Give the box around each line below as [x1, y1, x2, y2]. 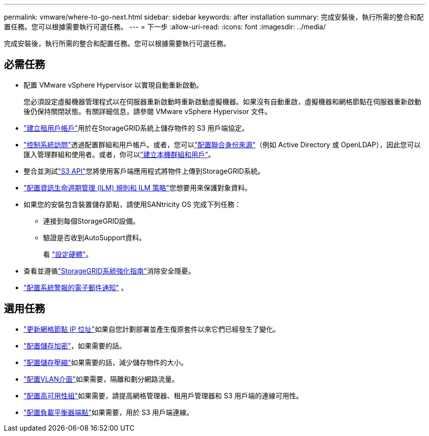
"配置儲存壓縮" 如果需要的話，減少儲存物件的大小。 [24, 358, 188, 367]
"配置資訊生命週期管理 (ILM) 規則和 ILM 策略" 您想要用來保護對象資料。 [24, 183, 252, 192]
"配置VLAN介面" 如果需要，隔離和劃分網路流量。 [24, 374, 179, 383]
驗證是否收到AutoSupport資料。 [43, 233, 146, 242]
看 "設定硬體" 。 [43, 250, 93, 258]
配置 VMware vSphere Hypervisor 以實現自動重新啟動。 [24, 80, 203, 89]
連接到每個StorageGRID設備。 [43, 216, 140, 225]
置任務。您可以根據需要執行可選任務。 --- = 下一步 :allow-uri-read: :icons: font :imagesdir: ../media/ [4, 23, 326, 31]
